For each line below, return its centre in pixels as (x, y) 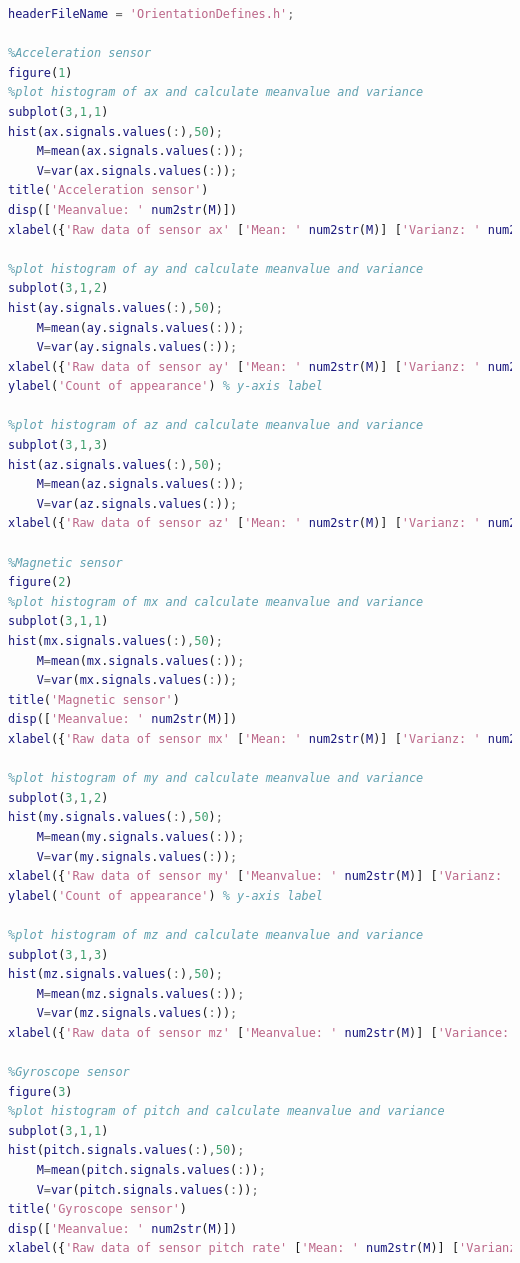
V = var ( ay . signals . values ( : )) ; (137, 347)
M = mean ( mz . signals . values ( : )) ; (140, 993)
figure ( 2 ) (40, 582)
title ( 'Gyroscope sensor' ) (97, 1209)
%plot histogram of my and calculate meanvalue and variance (216, 778)
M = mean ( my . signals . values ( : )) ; (140, 836)
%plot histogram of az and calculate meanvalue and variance (216, 425)
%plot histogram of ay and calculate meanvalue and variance (216, 268)
